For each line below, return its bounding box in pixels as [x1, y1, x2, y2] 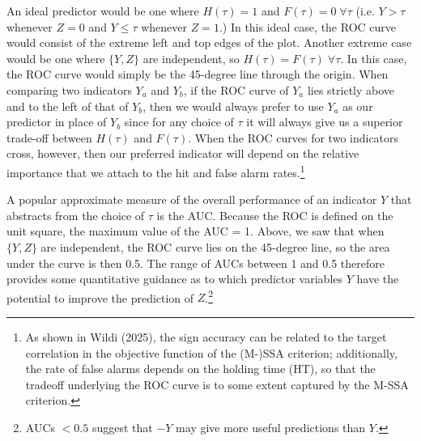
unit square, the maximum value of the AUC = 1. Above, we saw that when [6, 223, 385, 240]
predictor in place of [6, 113, 107, 130]
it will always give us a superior [246, 113, 403, 130]
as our [342, 97, 373, 114]
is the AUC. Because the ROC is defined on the [156, 206, 393, 223]
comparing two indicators [6, 81, 132, 98]
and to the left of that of [6, 97, 129, 114]
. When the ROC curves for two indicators [188, 129, 399, 146]
